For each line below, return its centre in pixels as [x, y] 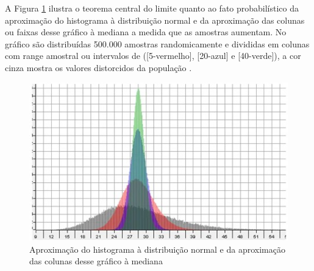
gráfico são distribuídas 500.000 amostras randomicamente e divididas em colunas [157, 43]
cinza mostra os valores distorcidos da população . [98, 67]
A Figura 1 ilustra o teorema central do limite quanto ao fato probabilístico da [152, 8]
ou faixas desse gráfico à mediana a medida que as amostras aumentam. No [146, 32]
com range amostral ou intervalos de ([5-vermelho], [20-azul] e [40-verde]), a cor [153, 56]
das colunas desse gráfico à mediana [96, 261]
